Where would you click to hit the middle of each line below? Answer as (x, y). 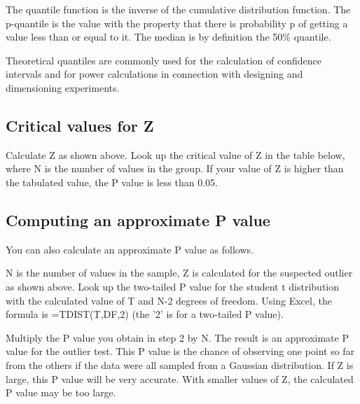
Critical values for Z (80, 125)
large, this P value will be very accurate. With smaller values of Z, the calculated (180, 378)
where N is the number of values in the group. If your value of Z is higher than (175, 168)
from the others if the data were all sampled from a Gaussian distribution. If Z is (180, 364)
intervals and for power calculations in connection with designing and (154, 74)
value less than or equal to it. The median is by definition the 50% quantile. (168, 37)
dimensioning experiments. (63, 87)
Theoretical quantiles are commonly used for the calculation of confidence (164, 60)
